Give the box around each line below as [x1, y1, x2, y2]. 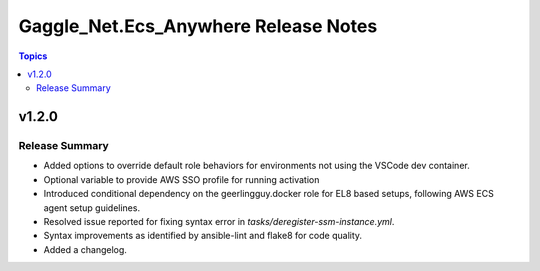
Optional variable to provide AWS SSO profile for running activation [43, 173, 320, 185]
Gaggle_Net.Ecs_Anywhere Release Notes [18, 15, 378, 37]
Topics [18, 50, 48, 62]
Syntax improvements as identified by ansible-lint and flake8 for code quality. [43, 230, 363, 242]
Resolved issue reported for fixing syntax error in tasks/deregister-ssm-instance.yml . [43, 216, 395, 228]
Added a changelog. [43, 243, 127, 255]
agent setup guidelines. [43, 201, 140, 214]
